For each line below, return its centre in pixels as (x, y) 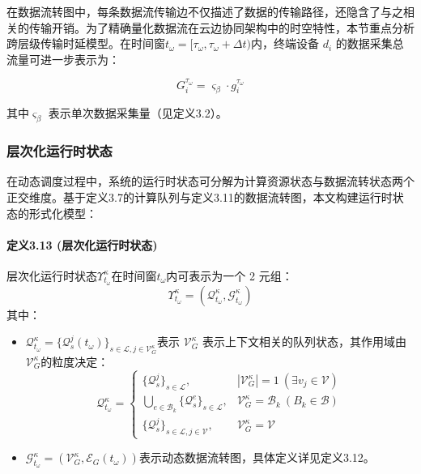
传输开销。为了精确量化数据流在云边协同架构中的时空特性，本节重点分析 (221, 27)
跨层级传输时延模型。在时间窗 (86, 43)
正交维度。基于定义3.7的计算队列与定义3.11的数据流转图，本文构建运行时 (200, 197)
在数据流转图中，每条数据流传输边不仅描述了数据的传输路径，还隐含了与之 (205, 11)
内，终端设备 (285, 43)
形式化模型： (63, 213)
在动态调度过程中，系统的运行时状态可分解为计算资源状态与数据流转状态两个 (210, 181)
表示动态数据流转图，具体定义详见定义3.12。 (257, 457)
